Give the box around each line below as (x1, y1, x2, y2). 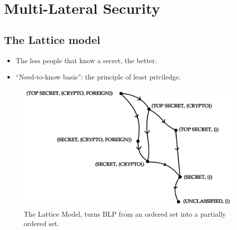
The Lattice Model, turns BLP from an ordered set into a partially (24, 208, 226, 219)
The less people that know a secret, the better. (15, 55, 157, 65)
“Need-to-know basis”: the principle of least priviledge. (15, 72, 181, 82)
